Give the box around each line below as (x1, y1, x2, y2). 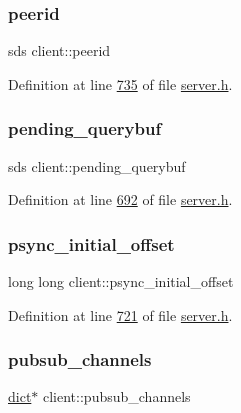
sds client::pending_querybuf (8, 155, 186, 176)
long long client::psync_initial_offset (8, 271, 234, 292)
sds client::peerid (8, 40, 111, 61)
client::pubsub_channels (43, 386, 191, 407)
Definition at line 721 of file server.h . (8, 304, 233, 325)
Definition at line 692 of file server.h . (8, 189, 233, 210)
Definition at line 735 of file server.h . (8, 73, 233, 94)
